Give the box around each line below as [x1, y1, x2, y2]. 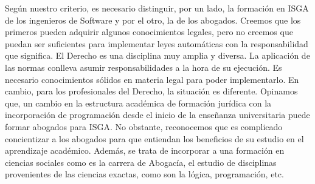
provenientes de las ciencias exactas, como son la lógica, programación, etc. [5, 168, 284, 180]
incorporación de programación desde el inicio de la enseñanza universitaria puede [5, 108, 310, 121]
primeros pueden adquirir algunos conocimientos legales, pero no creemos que [5, 25, 293, 38]
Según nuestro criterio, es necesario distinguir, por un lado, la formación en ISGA [5, 2, 309, 14]
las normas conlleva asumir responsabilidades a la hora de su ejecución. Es [5, 61, 282, 73]
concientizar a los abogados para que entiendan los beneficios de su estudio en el [5, 132, 304, 145]
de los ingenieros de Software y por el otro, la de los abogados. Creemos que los [5, 13, 301, 26]
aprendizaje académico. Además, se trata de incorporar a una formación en [5, 144, 285, 157]
